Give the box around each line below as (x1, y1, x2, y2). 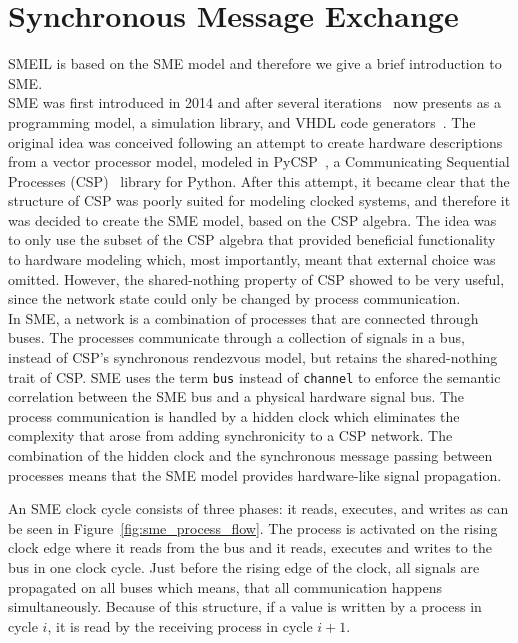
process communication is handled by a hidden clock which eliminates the (8, 405, 460, 426)
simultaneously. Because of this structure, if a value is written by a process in (8, 596, 482, 617)
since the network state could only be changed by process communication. (8, 288, 461, 309)
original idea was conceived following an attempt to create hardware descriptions (8, 131, 503, 152)
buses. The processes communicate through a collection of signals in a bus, (8, 327, 465, 348)
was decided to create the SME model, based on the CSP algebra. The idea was (8, 209, 497, 230)
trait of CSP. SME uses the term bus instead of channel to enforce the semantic (8, 366, 501, 387)
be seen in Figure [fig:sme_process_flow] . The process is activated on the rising (8, 517, 498, 538)
